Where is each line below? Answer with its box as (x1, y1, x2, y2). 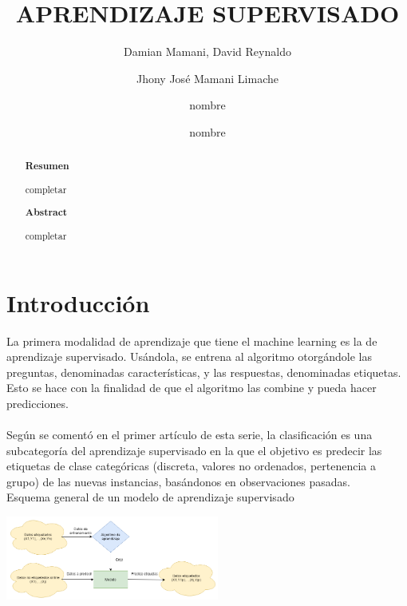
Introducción (6, 286, 150, 319)
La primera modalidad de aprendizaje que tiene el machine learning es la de (6, 332, 377, 349)
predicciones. (6, 394, 69, 411)
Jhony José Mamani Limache (136, 69, 279, 86)
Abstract (25, 205, 68, 220)
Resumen (25, 159, 69, 173)
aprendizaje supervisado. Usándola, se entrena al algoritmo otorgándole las (6, 348, 372, 365)
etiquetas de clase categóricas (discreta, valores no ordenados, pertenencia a (6, 457, 376, 474)
